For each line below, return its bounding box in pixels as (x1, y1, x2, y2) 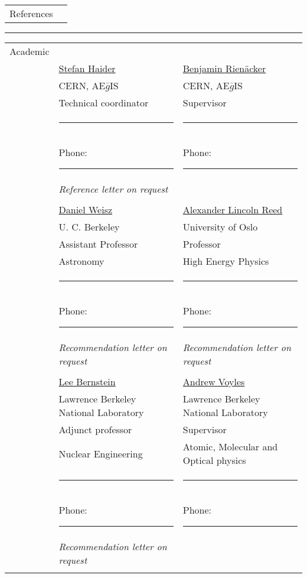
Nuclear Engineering (58, 446, 143, 460)
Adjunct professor (58, 423, 132, 436)
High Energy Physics (182, 254, 269, 268)
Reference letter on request (58, 182, 168, 196)
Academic (9, 44, 50, 58)
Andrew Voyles (182, 375, 245, 388)
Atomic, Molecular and (182, 440, 278, 453)
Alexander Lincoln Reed (182, 203, 283, 216)
